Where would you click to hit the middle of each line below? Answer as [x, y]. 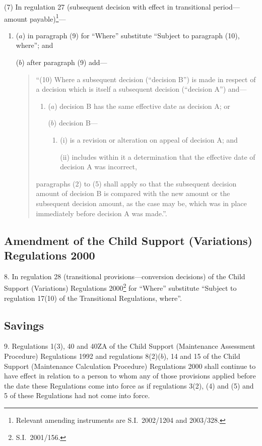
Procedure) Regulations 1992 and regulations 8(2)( [82, 356]
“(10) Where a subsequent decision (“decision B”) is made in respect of [146, 79]
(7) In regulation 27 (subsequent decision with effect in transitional [108, 7]
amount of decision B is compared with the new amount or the [133, 193]
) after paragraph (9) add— [64, 62]
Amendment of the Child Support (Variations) [128, 240]
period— [226, 7]
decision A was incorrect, [99, 167]
